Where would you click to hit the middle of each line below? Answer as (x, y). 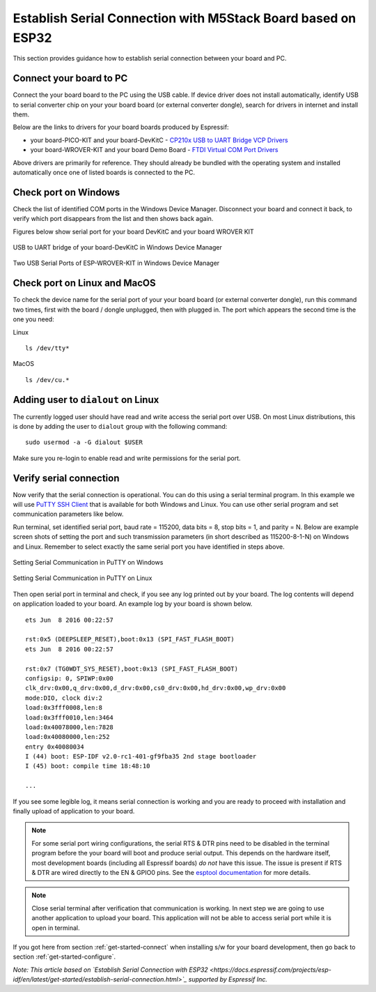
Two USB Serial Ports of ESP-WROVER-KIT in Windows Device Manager (116, 263)
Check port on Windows (66, 192)
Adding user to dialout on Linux (86, 400)
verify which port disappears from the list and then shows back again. (113, 219)
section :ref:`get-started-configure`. (64, 957)
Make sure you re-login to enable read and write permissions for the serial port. (127, 458)
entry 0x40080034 (55, 747)
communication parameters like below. (68, 514)
